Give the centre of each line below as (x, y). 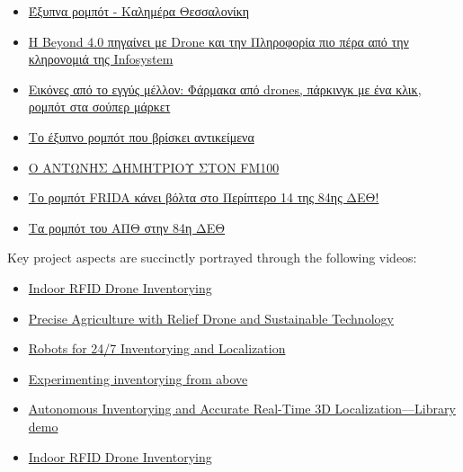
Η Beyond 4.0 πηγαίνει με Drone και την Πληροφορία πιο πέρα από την (218, 41)
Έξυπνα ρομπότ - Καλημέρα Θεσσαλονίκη (139, 11)
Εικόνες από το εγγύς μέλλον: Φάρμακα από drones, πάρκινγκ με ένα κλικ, (225, 89)
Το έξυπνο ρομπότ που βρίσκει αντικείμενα (141, 136)
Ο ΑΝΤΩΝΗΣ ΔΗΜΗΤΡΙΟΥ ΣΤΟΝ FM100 (154, 167)
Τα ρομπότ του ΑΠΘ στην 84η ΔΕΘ (127, 227)
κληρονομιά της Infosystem (101, 59)
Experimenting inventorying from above (138, 378)
